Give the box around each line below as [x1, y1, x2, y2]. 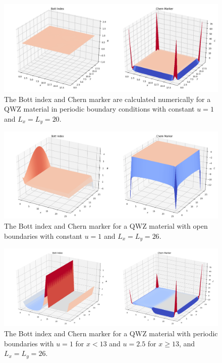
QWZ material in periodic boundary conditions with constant [4, 103, 195, 114]
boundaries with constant [4, 230, 82, 241]
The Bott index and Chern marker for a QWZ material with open [4, 220, 208, 231]
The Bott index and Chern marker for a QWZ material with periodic [4, 328, 218, 339]
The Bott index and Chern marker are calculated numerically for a [4, 93, 211, 104]
